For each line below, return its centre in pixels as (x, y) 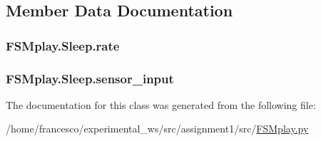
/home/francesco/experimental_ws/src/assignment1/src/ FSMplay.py (157, 129)
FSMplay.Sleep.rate (63, 45)
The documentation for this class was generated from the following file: (161, 104)
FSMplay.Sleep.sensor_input (90, 78)
